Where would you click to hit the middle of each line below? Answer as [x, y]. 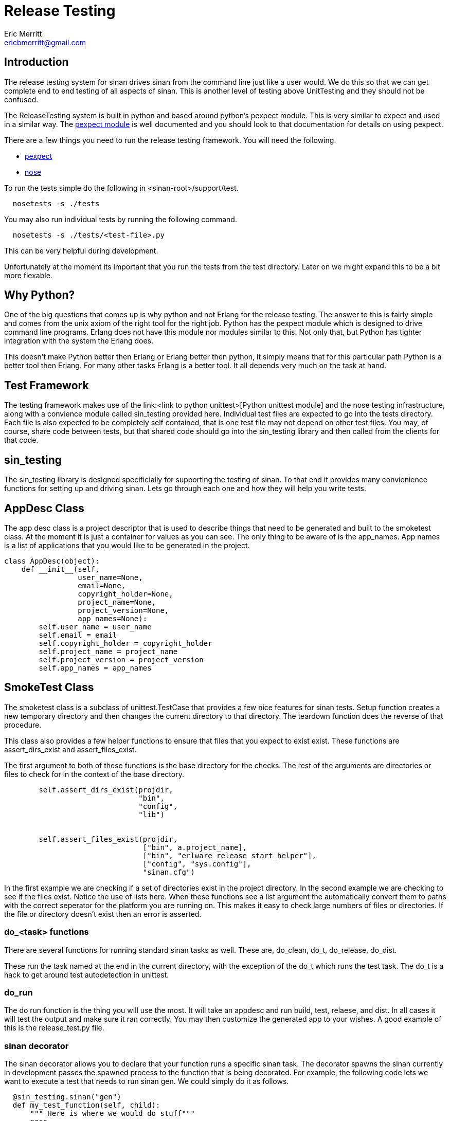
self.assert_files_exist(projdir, [108, 839]
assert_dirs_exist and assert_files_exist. [70, 749]
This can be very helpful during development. [81, 250]
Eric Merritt [23, 33]
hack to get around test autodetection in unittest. [87, 974]
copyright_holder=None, [125, 594]
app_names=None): [113, 618]
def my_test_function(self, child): [86, 1105]
